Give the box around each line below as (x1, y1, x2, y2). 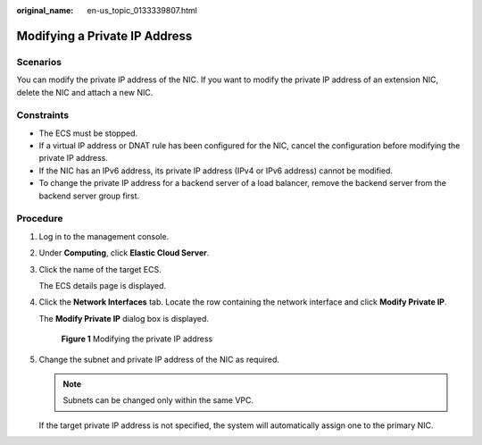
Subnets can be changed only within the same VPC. (62, 395, 254, 406)
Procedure (16, 213, 63, 225)
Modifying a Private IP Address (16, 28, 193, 44)
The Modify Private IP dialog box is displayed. (38, 313, 210, 323)
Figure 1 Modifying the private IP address (61, 333, 213, 344)
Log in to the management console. (38, 231, 170, 241)
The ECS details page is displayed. (38, 280, 167, 290)
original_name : (16, 5, 74, 15)
